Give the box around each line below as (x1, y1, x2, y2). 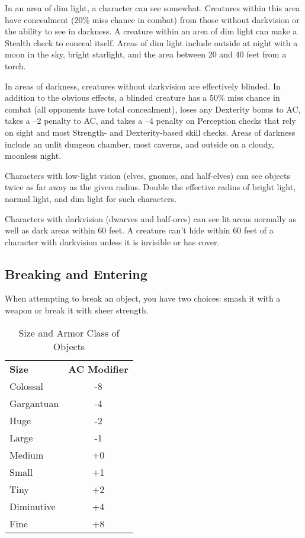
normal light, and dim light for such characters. (5, 192, 177, 204)
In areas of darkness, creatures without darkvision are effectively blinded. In (5, 79, 281, 92)
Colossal (9, 379, 44, 393)
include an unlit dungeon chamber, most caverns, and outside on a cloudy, (5, 137, 274, 150)
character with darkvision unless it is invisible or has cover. (5, 235, 220, 248)
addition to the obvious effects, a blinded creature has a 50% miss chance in (5, 91, 280, 104)
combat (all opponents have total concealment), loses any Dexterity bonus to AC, (5, 103, 301, 115)
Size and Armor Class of (18, 325, 120, 340)
